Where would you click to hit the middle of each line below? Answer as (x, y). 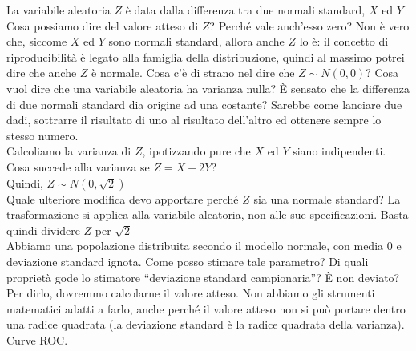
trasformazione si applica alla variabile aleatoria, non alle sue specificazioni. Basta (208, 214)
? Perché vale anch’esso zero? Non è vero (309, 25)
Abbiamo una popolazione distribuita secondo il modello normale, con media (195, 246)
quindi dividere (43, 230)
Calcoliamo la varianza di (69, 151)
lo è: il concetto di (344, 41)
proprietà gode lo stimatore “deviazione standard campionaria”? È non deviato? (203, 277)
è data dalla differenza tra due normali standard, (245, 10)
